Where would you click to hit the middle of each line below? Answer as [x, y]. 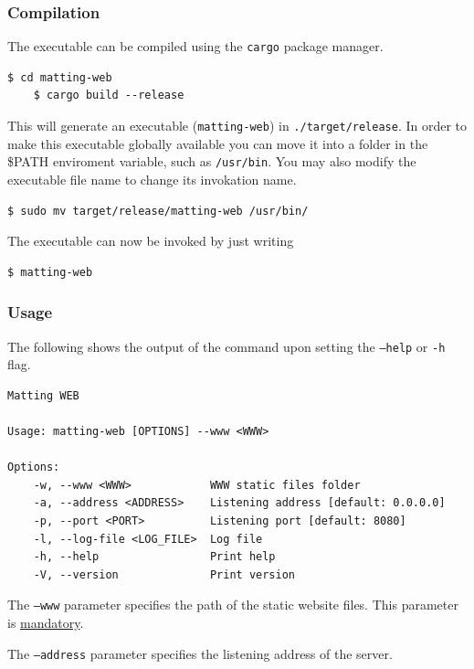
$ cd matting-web [60, 77]
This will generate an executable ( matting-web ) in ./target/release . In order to [237, 126]
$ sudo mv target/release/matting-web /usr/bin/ [158, 211]
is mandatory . [46, 622]
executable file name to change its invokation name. [152, 179]
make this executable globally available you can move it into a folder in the [218, 143]
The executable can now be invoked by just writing [151, 241]
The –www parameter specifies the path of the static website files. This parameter [233, 605]
